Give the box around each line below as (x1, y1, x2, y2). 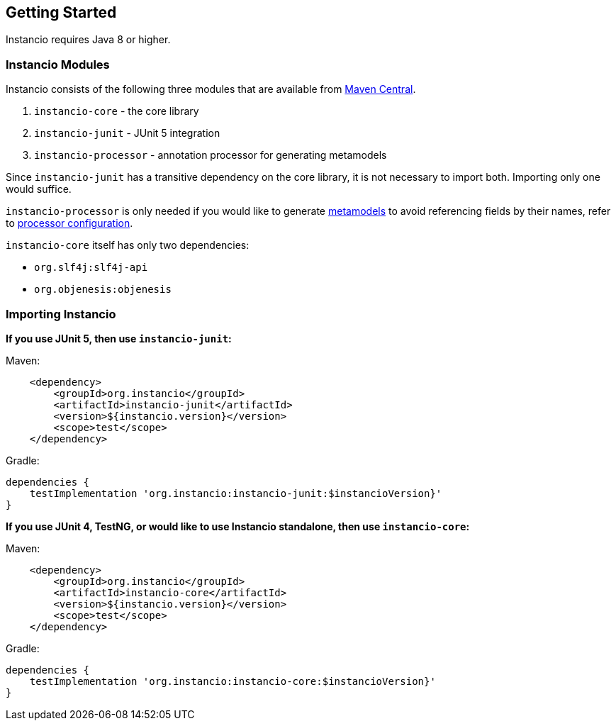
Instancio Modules (6, 57, 110, 72)
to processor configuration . (6, 217, 133, 230)
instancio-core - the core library (34, 105, 199, 118)
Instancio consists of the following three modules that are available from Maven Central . (6, 83, 416, 96)
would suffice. (6, 183, 72, 196)
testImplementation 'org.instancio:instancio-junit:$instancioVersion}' (29, 487, 442, 499)
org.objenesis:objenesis (34, 284, 172, 296)
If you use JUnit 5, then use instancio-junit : (6, 332, 232, 345)
